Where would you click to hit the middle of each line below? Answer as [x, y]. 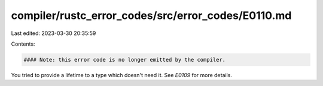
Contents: [23, 44]
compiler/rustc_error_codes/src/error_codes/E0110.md [151, 15]
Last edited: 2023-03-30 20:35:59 [54, 33]
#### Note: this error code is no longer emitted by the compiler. [125, 60]
